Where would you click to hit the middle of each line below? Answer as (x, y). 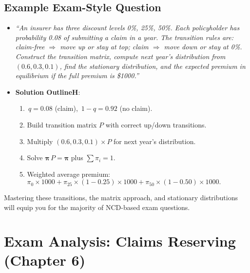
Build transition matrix (62, 124)
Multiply (40, 141)
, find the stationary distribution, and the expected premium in (153, 66)
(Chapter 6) (45, 260)
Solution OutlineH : (48, 92)
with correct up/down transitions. (156, 124)
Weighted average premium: (69, 174)
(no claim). (136, 108)
